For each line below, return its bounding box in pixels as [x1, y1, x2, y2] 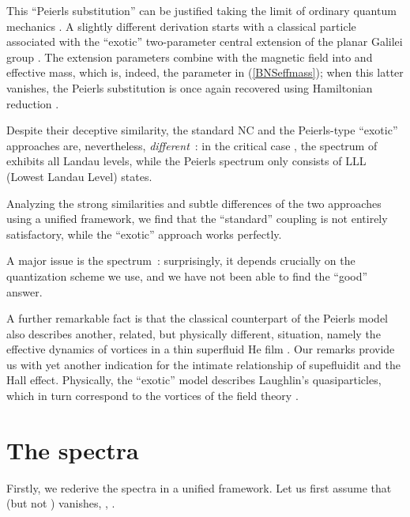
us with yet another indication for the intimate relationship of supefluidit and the [6, 356, 401, 372]
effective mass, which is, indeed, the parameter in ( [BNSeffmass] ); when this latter [6, 64, 404, 81]
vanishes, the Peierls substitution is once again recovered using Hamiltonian [6, 79, 373, 96]
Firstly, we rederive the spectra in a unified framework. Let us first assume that [6, 479, 392, 496]
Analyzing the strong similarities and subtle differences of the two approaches [6, 194, 382, 211]
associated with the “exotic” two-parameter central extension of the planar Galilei [6, 33, 403, 50]
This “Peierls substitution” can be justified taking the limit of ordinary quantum [6, 2, 397, 18]
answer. [6, 283, 43, 300]
